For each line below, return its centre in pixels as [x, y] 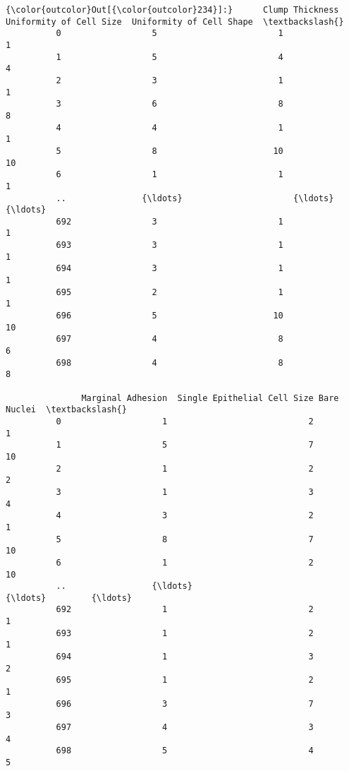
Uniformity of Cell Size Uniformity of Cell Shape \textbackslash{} [175, 22]
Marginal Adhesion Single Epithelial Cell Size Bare [210, 398]
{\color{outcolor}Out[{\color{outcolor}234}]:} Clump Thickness [172, 10]
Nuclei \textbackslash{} [66, 410]
